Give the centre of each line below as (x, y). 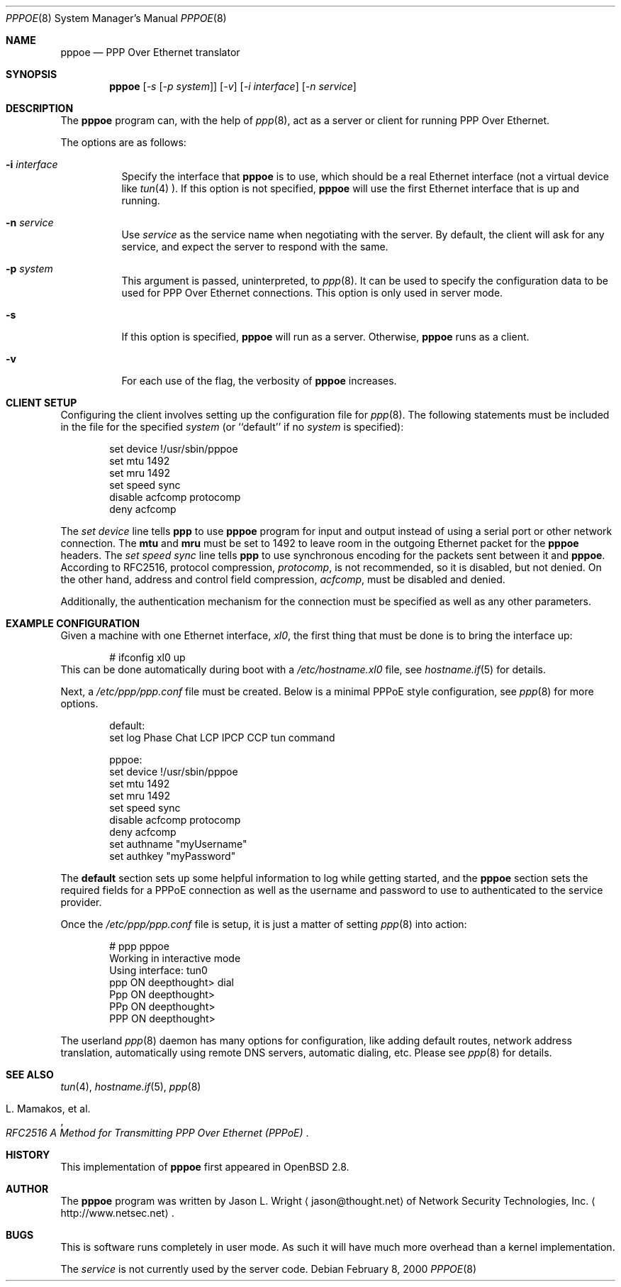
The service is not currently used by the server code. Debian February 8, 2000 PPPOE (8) (269, 1269)
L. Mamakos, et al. (48, 1109)
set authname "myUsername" (178, 844)
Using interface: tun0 (158, 970)
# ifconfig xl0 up (147, 657)
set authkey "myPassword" (173, 856)
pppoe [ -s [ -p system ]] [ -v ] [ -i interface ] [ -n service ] (233, 86)
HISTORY (28, 1155)
